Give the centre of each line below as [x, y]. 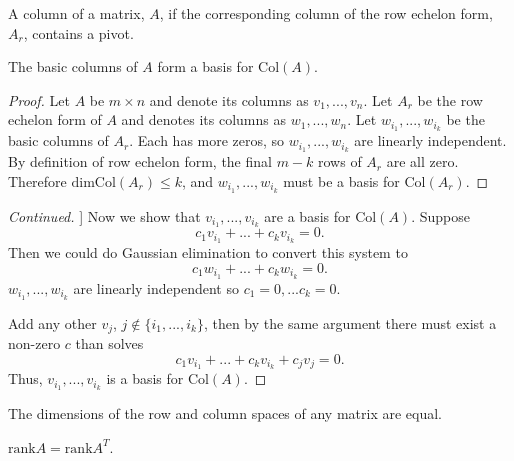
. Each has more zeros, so [207, 140]
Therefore [37, 180]
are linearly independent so [156, 287]
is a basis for [145, 378]
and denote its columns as [229, 99]
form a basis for [205, 66]
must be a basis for [341, 180]
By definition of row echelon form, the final [140, 161]
